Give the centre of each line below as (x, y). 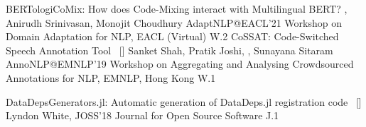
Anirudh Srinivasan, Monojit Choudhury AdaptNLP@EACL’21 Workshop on (174, 22)
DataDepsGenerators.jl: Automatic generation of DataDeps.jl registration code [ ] (184, 101)
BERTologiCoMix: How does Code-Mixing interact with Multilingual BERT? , (177, 8)
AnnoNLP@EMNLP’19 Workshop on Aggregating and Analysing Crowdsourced (180, 64)
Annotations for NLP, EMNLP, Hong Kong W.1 (111, 77)
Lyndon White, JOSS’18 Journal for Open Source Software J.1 (142, 115)
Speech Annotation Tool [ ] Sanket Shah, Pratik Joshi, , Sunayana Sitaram (169, 50)
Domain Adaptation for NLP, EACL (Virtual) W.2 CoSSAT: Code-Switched (172, 36)
